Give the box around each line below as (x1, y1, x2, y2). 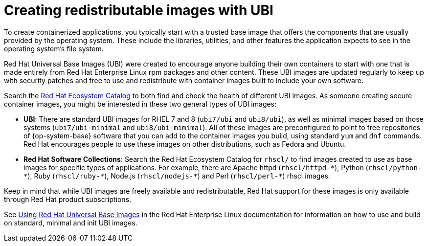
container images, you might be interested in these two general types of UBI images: (4, 99, 277, 108)
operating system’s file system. (4, 44, 104, 53)
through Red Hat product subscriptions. (4, 195, 132, 203)
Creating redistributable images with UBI (4, 2, 273, 19)
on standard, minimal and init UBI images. (4, 218, 137, 227)
